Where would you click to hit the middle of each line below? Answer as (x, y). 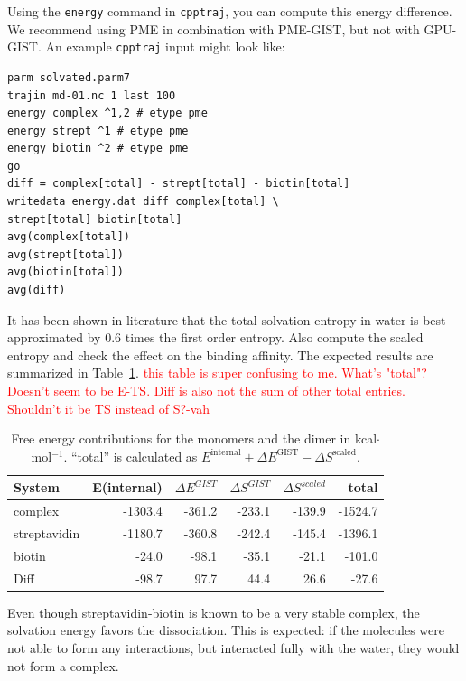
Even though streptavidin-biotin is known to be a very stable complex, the (214, 612)
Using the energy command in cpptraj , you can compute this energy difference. (230, 11)
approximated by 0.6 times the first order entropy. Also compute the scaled (215, 337)
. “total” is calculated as (130, 456)
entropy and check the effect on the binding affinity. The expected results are (220, 354)
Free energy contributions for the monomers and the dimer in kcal (194, 438)
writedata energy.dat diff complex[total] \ (143, 202)
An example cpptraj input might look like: (165, 47)
